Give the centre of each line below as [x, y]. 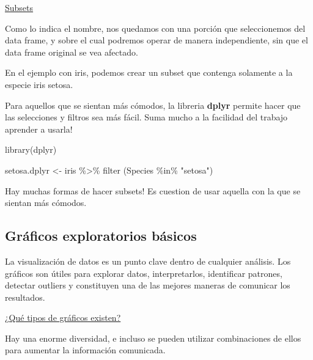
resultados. [25, 297]
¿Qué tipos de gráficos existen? [63, 318]
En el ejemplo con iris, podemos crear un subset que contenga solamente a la [149, 72]
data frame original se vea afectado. [72, 52]
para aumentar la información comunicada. [85, 350]
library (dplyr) [31, 149]
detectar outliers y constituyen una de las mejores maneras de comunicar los [148, 285]
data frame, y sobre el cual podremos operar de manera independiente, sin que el [156, 40]
